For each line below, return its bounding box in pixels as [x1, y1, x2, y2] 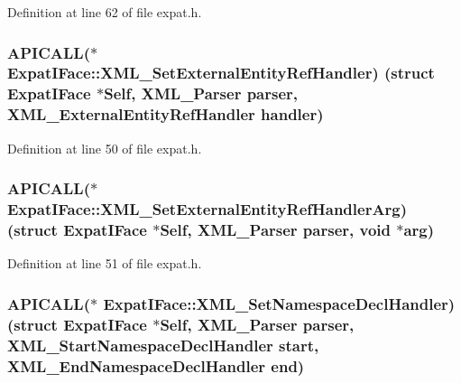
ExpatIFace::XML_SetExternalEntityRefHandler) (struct [7, 61, 435, 84]
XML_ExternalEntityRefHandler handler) [7, 103, 324, 126]
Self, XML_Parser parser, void [160, 218, 391, 240]
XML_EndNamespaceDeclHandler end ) [7, 354, 305, 377]
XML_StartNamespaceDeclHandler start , [7, 333, 319, 356]
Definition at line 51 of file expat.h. [7, 254, 202, 273]
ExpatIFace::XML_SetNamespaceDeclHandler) [103, 292, 456, 314]
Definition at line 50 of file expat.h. [7, 138, 202, 157]
